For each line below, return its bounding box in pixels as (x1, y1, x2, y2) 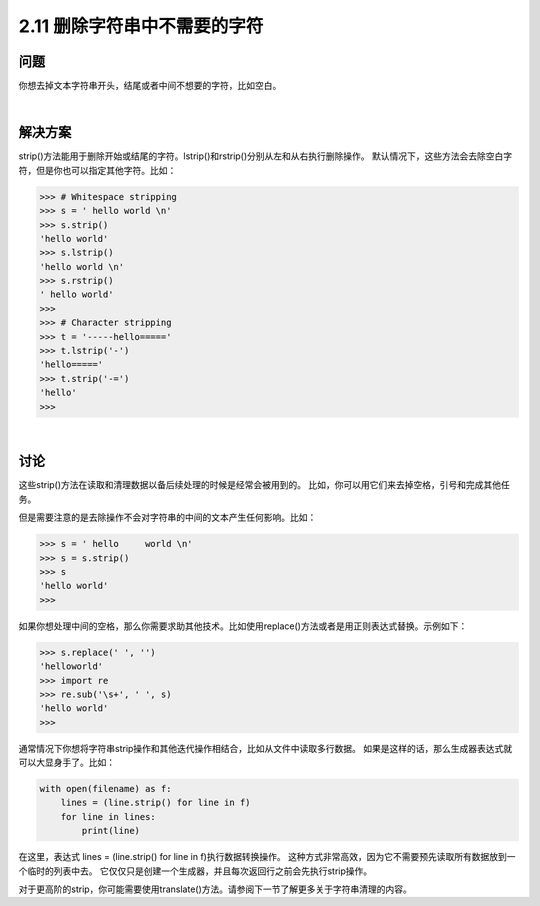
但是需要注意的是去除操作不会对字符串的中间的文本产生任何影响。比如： (18, 511, 317, 524)
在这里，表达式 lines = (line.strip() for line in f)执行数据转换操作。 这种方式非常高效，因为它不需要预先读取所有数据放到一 (18, 851, 516, 863)
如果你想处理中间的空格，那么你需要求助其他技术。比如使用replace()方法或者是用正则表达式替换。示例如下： (18, 620, 468, 632)
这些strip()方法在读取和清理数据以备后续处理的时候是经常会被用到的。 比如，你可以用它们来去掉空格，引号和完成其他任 (18, 479, 510, 491)
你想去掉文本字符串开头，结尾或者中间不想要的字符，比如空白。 (18, 80, 282, 92)
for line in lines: (60, 811, 157, 822)
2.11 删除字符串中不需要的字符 (18, 15, 264, 37)
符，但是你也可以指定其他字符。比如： (18, 164, 177, 176)
